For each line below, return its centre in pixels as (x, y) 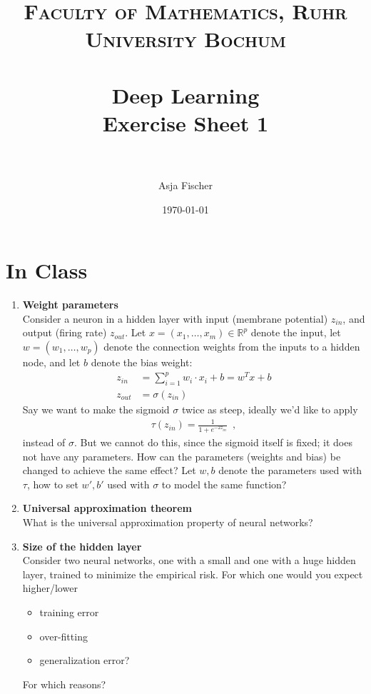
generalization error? (85, 660)
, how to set (52, 484)
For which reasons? (64, 684)
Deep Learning (185, 95)
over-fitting (63, 636)
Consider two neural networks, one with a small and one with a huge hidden (189, 560)
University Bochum (185, 39)
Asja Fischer (185, 185)
